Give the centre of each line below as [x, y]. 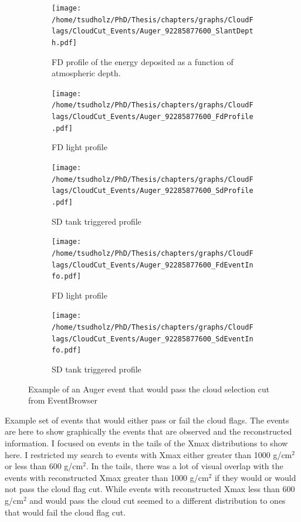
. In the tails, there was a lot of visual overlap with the [185, 466]
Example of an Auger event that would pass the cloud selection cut [149, 389]
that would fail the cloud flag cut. [65, 512]
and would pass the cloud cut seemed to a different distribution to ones [158, 501]
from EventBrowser [63, 400]
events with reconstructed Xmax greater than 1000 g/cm [107, 477]
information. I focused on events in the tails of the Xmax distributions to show [146, 443]
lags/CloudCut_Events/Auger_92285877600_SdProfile [153, 191]
